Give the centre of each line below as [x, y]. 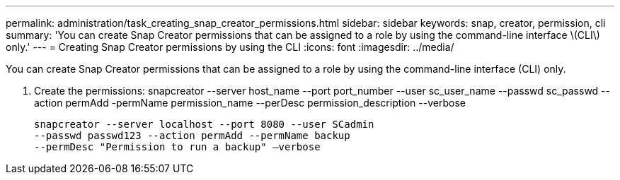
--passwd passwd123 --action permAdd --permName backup [192, 136]
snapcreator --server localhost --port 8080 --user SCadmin [204, 124]
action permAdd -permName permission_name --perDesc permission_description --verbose [250, 103]
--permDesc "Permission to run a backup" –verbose [177, 147]
